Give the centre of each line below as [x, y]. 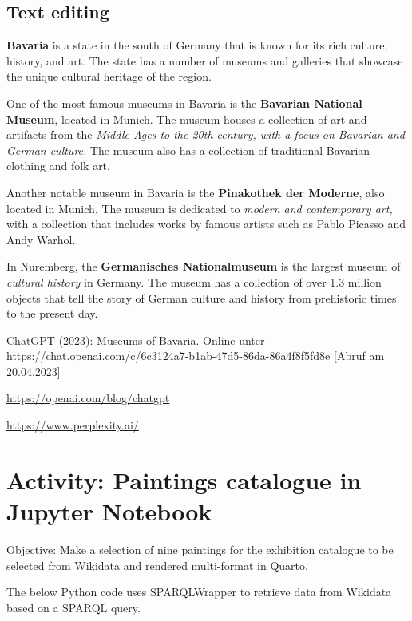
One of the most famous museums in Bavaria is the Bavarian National [184, 103]
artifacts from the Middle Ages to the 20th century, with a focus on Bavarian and [206, 134]
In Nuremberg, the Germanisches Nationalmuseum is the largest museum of [204, 266]
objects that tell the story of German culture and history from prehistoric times [202, 297]
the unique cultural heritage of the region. [109, 76]
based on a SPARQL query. [73, 607]
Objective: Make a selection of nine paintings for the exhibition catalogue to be [200, 549]
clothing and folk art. [58, 166]
